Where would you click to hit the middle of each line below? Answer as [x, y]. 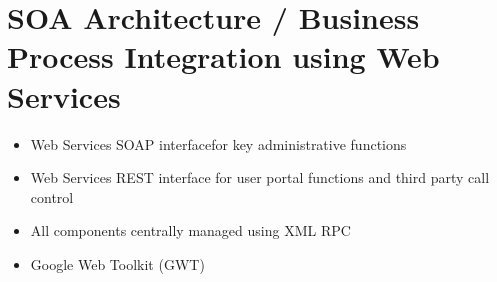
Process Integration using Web [223, 56]
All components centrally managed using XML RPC [190, 230]
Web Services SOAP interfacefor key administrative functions [218, 143]
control [52, 196]
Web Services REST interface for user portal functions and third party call [260, 177]
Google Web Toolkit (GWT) [117, 263]
